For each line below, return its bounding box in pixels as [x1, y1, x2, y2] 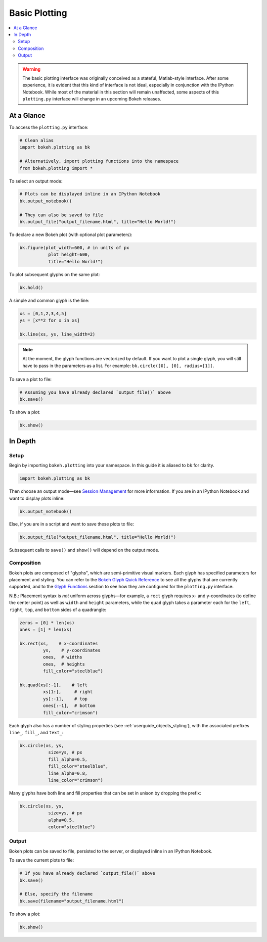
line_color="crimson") [48, 777, 103, 783]
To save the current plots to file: [9, 857, 74, 863]
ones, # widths [43, 655, 83, 660]
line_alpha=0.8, [48, 770, 88, 776]
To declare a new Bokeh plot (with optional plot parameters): [9, 232, 133, 237]
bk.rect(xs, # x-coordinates [19, 641, 98, 646]
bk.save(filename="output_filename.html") [19, 898, 124, 904]
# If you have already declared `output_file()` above [19, 871, 155, 876]
